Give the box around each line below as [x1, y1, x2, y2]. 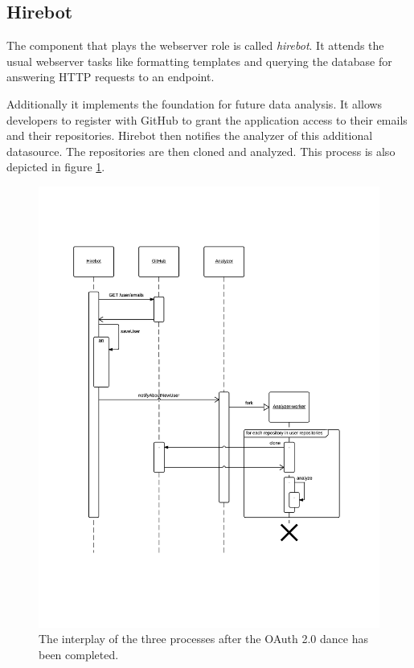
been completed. [39, 646, 119, 663]
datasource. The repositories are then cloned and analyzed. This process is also [6, 142, 396, 159]
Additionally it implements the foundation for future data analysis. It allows [6, 95, 383, 112]
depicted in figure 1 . [6, 158, 105, 175]
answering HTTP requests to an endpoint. [6, 68, 215, 85]
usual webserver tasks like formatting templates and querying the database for [6, 52, 392, 69]
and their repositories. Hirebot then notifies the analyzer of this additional [6, 127, 373, 144]
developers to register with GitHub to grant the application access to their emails [6, 111, 408, 128]
